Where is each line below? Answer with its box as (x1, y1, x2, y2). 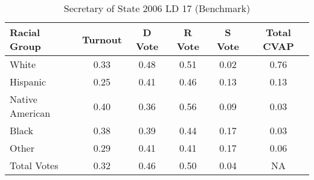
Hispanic (10, 75, 46, 88)
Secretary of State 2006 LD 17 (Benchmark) (63, 1, 251, 15)
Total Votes (10, 158, 59, 172)
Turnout (82, 32, 122, 46)
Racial (10, 25, 40, 39)
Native (10, 92, 37, 106)
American (10, 106, 51, 120)
